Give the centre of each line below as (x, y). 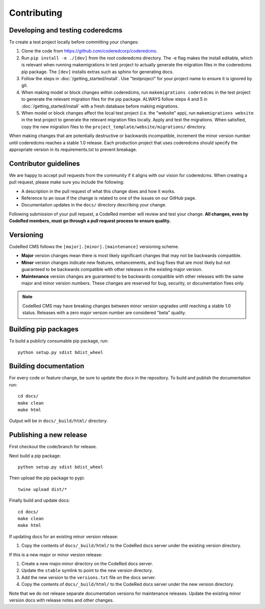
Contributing (36, 13)
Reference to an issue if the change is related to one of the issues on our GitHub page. (109, 198)
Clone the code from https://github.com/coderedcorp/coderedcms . (90, 51)
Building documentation (47, 366)
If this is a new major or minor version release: (56, 554)
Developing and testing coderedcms (66, 30)
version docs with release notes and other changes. (62, 600)
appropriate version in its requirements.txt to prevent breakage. (73, 149)
